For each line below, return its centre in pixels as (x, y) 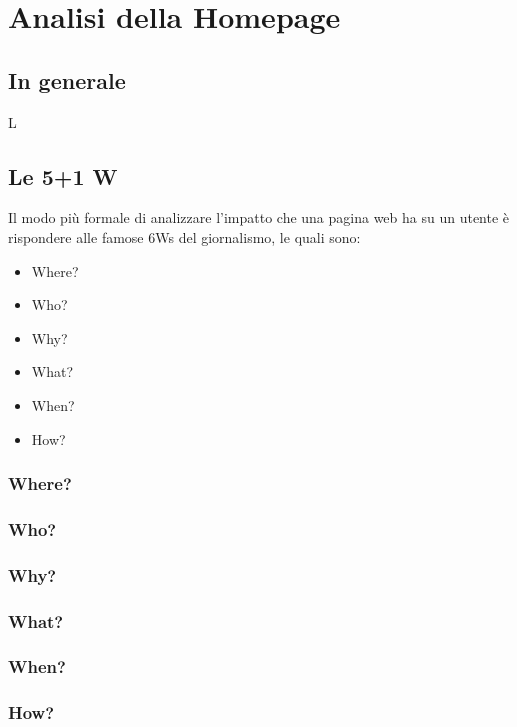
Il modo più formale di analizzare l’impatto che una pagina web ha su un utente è (259, 217)
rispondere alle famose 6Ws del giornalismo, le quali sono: (184, 236)
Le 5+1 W (63, 175)
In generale (67, 79)
